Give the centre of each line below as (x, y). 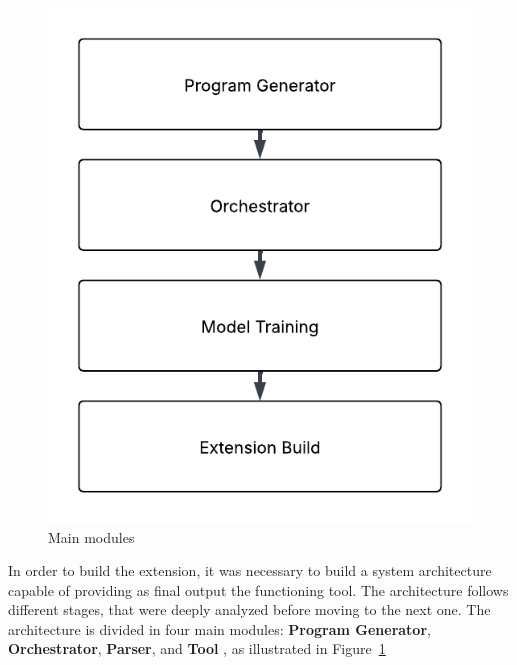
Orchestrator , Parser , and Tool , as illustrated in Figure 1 (197, 648)
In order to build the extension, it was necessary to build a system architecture (250, 570)
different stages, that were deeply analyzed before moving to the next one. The (249, 609)
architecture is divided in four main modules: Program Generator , (219, 628)
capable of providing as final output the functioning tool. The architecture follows (258, 589)
